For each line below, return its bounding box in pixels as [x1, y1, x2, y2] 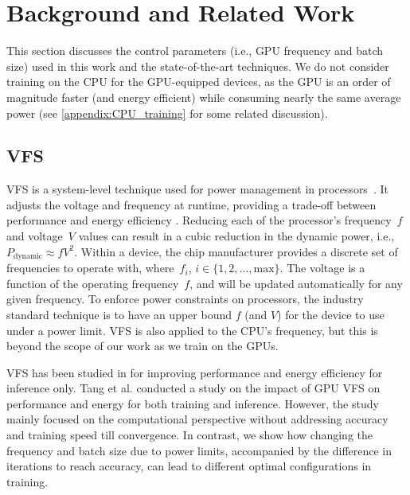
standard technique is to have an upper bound [6, 306, 232, 322]
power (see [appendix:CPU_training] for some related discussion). [6, 104, 328, 121]
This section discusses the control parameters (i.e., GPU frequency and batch [6, 42, 384, 59]
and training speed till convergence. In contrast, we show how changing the [6, 427, 373, 443]
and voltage [6, 228, 63, 244]
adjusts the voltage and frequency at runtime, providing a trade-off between [6, 196, 377, 212]
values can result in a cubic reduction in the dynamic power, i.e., [78, 228, 395, 244]
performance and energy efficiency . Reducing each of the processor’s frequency [6, 212, 392, 228]
